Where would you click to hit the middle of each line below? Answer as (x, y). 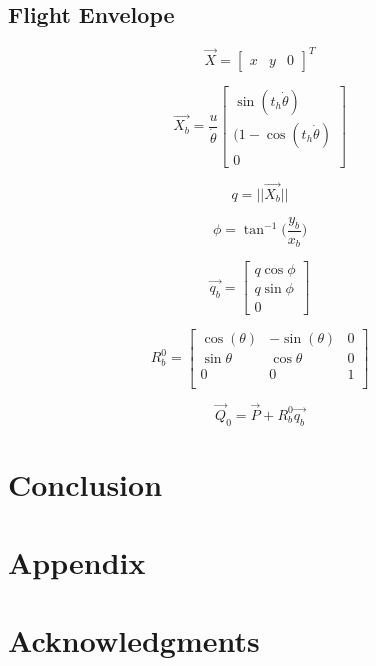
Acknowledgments (134, 640)
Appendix (77, 562)
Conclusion (85, 483)
